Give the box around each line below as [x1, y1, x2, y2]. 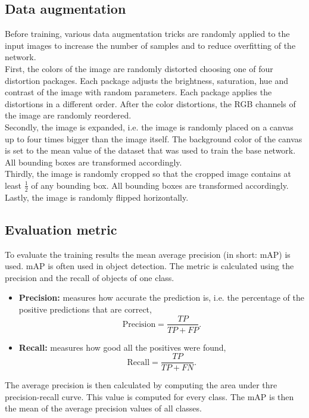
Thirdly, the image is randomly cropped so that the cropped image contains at [5, 167, 292, 180]
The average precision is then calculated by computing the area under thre [5, 379, 277, 391]
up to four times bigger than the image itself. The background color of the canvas [5, 132, 302, 145]
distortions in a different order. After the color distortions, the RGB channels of [5, 97, 296, 110]
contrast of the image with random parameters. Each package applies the [5, 86, 272, 98]
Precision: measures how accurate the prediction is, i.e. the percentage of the [18, 291, 304, 304]
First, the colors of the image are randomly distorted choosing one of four [5, 62, 273, 74]
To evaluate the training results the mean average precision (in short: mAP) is [5, 248, 291, 260]
